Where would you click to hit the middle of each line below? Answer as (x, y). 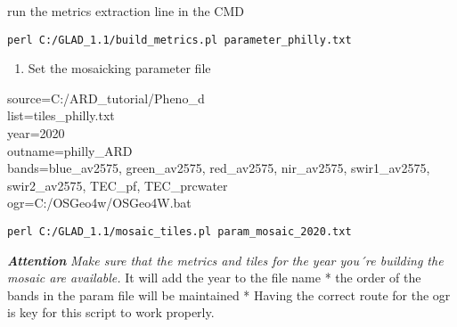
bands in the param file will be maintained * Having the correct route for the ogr (229, 294)
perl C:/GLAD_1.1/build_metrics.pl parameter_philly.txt (180, 40)
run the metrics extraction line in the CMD (126, 11)
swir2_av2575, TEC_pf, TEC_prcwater (118, 185)
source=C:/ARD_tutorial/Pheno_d (106, 98)
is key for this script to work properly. (111, 312)
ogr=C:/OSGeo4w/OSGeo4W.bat (99, 203)
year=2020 (36, 133)
